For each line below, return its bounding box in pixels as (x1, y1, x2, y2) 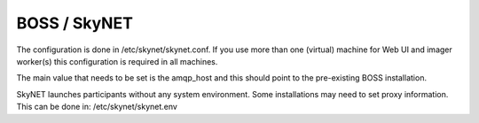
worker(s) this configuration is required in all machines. (16, 56, 218, 66)
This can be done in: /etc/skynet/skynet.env (16, 102, 177, 112)
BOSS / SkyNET (16, 13, 133, 33)
